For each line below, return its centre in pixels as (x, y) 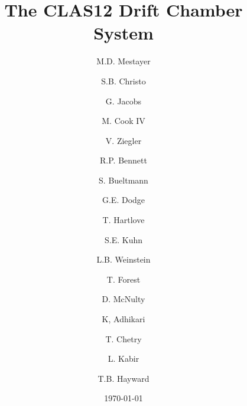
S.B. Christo (123, 81)
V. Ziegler (123, 140)
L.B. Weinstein (123, 259)
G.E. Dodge (123, 200)
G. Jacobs (123, 101)
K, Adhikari (123, 319)
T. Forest (123, 279)
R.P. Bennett (123, 160)
